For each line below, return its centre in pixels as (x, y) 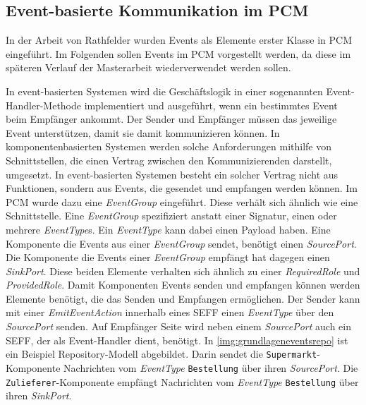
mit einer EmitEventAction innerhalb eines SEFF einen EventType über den (170, 312)
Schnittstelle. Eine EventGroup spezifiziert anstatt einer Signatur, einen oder (171, 216)
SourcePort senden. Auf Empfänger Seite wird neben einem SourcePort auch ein (179, 326)
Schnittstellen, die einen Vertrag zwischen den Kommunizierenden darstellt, (169, 160)
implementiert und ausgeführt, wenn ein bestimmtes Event (211, 105)
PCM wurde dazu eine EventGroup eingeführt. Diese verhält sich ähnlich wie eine (182, 201)
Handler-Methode (44, 105)
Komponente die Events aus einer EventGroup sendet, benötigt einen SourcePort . (181, 243)
